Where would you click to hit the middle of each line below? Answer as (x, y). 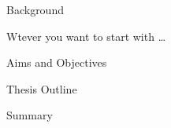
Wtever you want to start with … (86, 36)
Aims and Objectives (57, 62)
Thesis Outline (42, 88)
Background (35, 9)
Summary (30, 115)
